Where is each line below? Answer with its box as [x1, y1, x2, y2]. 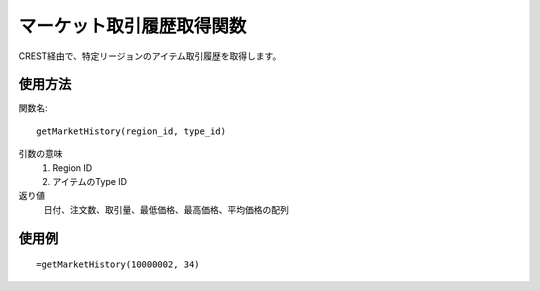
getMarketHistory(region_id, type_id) [36, 125, 227, 137]
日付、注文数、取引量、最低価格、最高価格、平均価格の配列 [43, 203, 289, 215]
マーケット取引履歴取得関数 [18, 15, 247, 37]
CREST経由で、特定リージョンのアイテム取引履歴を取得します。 [18, 50, 282, 62]
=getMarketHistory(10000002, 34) [36, 259, 200, 270]
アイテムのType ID [52, 176, 128, 188]
